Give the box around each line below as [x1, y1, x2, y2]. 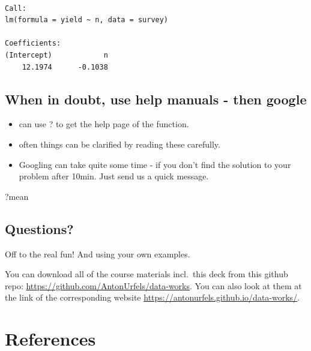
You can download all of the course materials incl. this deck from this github [5, 268, 288, 280]
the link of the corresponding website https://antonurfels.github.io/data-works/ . [5, 291, 300, 304]
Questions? [5, 219, 74, 238]
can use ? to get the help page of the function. [19, 118, 189, 130]
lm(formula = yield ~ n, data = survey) [5, 16, 169, 25]
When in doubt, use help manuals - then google [5, 89, 307, 108]
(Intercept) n [5, 50, 108, 59]
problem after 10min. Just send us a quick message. [19, 170, 209, 182]
